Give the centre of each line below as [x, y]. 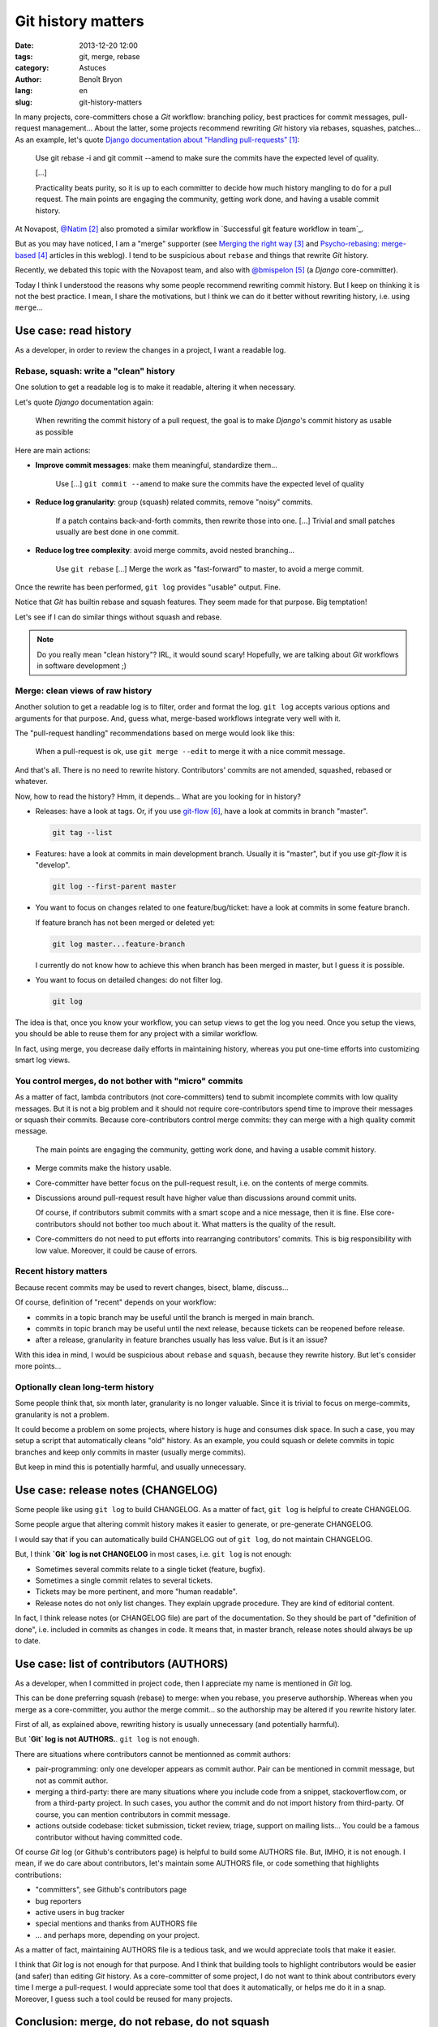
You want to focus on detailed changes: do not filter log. [129, 980]
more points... [38, 1366]
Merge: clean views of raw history [84, 691]
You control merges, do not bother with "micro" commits [129, 1081]
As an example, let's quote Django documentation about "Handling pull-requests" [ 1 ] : [157, 139]
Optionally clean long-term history [84, 1386]
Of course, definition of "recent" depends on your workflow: [116, 1302]
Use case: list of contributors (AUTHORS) [122, 1663]
